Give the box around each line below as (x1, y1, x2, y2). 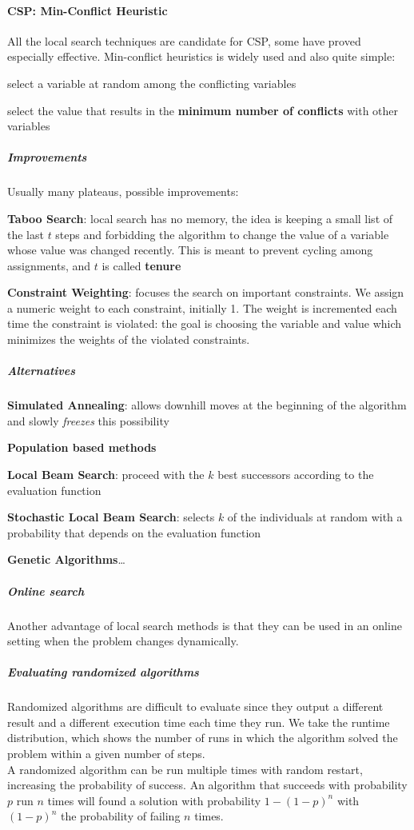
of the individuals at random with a (227, 509, 403, 525)
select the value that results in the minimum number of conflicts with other (7, 102, 399, 118)
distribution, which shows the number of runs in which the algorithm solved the (7, 729, 398, 746)
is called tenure (102, 257, 181, 273)
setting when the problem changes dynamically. (7, 632, 239, 649)
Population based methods (7, 439, 157, 456)
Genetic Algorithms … (7, 551, 125, 568)
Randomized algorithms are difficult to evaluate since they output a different (7, 698, 384, 715)
